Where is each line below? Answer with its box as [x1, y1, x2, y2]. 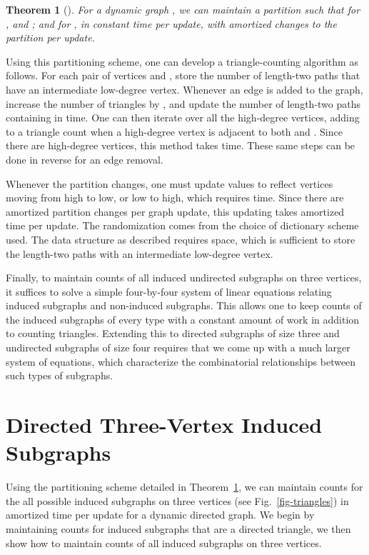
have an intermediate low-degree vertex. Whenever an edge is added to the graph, [6, 81, 363, 96]
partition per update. [6, 30, 95, 45]
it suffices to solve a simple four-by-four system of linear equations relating [6, 284, 332, 299]
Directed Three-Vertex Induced [6, 410, 323, 439]
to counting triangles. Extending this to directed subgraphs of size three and [6, 326, 340, 341]
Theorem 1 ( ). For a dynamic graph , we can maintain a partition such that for [6, 2, 360, 16]
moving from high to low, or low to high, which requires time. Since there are [6, 190, 344, 205]
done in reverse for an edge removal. [6, 151, 163, 166]
